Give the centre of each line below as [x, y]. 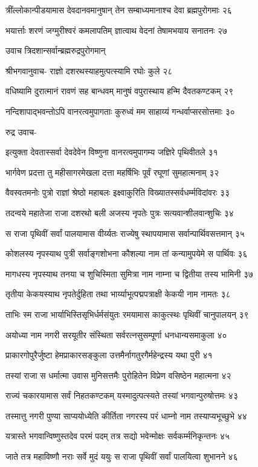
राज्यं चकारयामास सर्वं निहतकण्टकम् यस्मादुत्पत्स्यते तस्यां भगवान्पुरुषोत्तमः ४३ [122, 395]
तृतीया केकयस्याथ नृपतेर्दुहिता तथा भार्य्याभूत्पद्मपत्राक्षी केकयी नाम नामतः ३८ [118, 294]
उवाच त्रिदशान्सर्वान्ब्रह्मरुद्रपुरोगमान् [56, 50]
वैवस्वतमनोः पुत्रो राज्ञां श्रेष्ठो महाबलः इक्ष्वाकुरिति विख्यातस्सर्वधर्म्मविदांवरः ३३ [118, 192]
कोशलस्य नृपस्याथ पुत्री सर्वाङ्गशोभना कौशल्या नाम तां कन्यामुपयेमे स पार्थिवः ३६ [127, 253]
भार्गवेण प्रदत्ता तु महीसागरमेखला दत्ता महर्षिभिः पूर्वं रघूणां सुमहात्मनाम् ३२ [112, 172]
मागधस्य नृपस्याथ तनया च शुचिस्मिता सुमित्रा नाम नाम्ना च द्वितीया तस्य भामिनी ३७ [130, 273]
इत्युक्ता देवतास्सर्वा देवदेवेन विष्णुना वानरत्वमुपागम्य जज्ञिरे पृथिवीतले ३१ [112, 152]
